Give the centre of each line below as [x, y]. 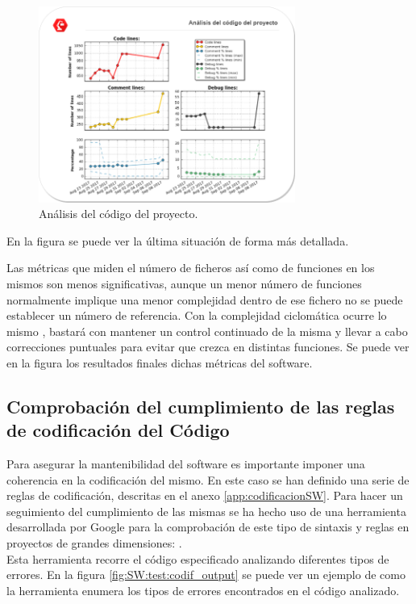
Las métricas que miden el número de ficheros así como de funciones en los [191, 268]
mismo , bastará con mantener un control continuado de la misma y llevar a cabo [207, 331]
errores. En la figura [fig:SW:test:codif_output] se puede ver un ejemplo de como [206, 575]
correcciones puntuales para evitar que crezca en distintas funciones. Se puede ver [208, 347]
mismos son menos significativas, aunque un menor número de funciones [184, 283]
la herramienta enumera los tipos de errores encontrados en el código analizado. [203, 590]
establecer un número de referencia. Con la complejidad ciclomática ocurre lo [197, 315]
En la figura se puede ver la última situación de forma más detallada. [178, 240]
